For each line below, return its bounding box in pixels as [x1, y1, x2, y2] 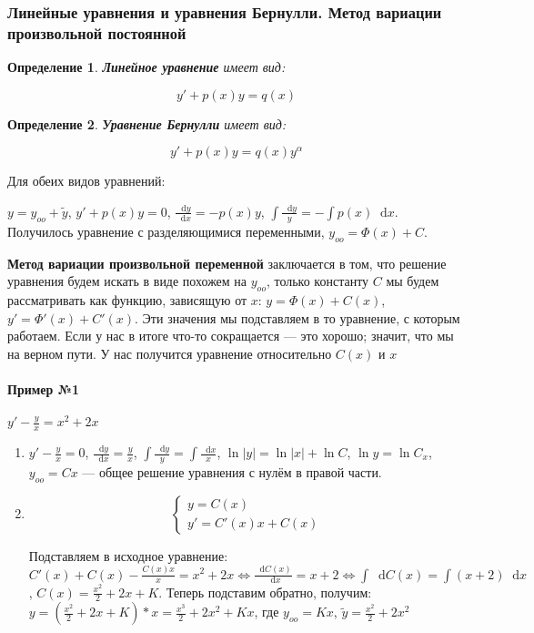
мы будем [386, 271, 439, 291]
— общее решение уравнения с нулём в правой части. [82, 462, 382, 481]
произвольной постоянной [7, 21, 186, 44]
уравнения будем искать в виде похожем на [7, 271, 247, 291]
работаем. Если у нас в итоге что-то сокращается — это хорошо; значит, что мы [7, 326, 454, 345]
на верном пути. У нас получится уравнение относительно [7, 343, 332, 362]
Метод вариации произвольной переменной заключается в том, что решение [7, 253, 447, 272]
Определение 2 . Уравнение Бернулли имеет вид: [7, 114, 287, 133]
